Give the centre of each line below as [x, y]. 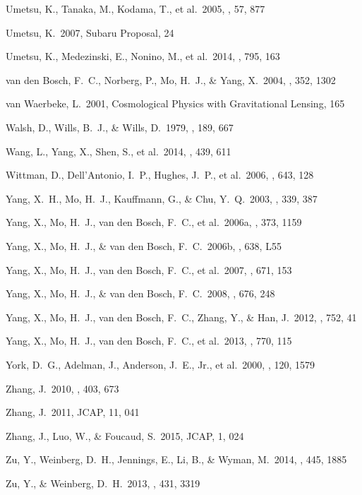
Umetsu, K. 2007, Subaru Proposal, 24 [90, 32]
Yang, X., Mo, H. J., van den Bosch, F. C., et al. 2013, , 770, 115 [149, 341]
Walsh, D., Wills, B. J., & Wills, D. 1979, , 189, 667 [120, 127]
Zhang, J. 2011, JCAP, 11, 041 [73, 412]
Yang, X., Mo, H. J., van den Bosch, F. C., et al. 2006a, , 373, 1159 [154, 222]
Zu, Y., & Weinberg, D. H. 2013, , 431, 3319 [103, 483]
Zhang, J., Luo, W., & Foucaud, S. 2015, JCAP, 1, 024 [125, 435]
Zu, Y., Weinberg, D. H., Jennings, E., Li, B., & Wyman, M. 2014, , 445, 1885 [176, 459]
